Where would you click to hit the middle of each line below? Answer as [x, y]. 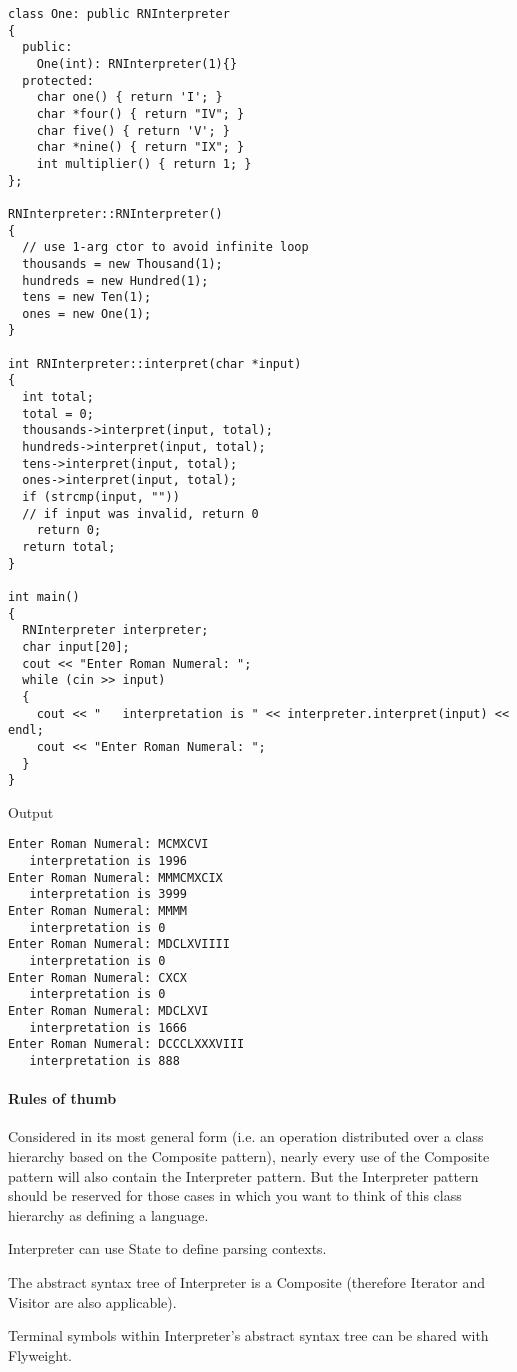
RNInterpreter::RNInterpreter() [115, 213]
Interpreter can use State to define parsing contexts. [167, 1248]
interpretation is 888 [104, 1060]
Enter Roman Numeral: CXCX [97, 977]
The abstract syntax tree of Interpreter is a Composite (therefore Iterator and [247, 1281]
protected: [58, 80]
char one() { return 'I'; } [129, 97]
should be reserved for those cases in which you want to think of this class [235, 1195]
